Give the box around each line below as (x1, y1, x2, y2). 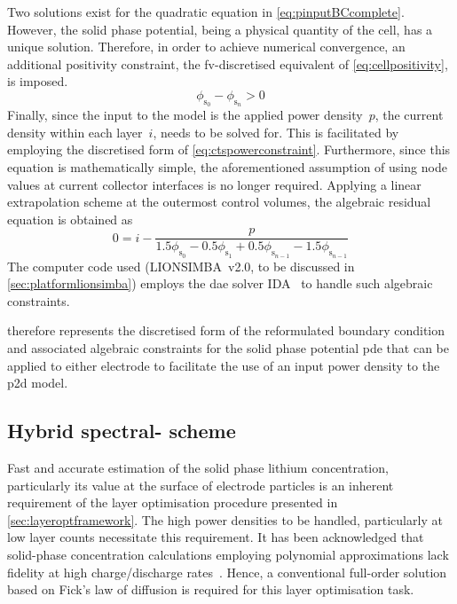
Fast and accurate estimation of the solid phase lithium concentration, (7, 458, 389, 476)
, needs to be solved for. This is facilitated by (153, 122, 399, 141)
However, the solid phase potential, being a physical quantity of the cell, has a (7, 20, 433, 38)
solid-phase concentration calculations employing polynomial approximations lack (7, 545, 449, 563)
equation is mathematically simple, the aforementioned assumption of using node (7, 157, 447, 176)
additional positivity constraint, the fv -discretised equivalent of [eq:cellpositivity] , (7, 54, 448, 73)
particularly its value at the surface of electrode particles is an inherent (7, 475, 394, 494)
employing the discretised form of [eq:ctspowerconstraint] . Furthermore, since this (7, 140, 451, 159)
